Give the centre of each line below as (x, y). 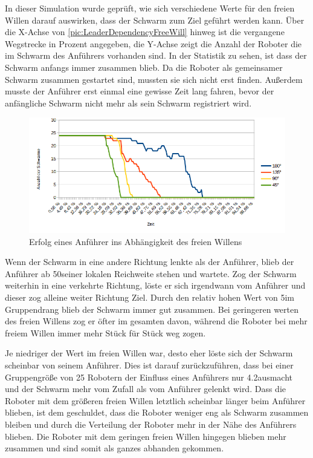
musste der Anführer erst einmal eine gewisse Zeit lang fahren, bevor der (140, 91)
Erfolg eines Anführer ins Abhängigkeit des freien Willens (136, 241)
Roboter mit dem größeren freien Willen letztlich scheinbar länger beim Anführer (155, 400)
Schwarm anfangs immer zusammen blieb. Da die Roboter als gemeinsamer (144, 67)
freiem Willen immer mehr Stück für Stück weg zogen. (105, 332)
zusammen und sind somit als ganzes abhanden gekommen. (115, 448)
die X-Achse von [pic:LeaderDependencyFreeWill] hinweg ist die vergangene (145, 32)
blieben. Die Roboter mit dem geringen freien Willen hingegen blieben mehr (146, 436)
